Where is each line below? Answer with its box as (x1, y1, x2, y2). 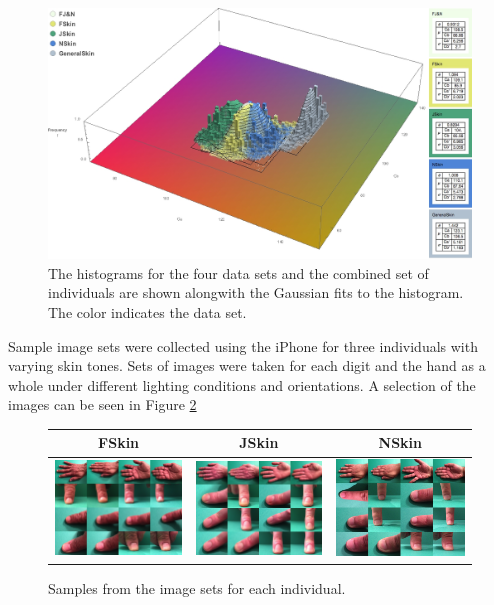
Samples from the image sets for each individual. (48, 578, 346, 599)
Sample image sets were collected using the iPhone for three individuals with (8, 335, 478, 356)
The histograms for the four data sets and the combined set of (48, 262, 429, 283)
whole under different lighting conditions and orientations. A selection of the (8, 374, 476, 395)
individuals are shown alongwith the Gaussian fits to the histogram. (48, 282, 464, 303)
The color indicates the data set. (48, 301, 247, 322)
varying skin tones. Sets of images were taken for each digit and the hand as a (8, 355, 486, 376)
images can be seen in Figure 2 (8, 394, 197, 415)
